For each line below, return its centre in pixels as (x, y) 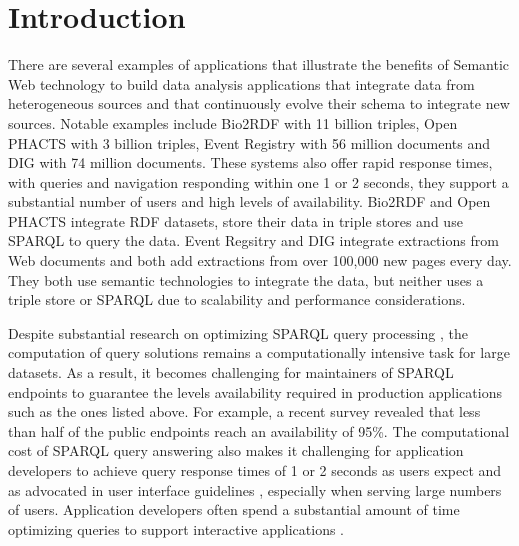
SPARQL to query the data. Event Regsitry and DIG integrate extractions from (253, 240)
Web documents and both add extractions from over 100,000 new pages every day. (260, 260)
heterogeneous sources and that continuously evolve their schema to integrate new (259, 103)
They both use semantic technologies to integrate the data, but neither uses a (246, 279)
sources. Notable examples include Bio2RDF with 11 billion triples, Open (233, 122)
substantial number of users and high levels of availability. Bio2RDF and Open (249, 201)
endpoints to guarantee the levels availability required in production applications (255, 391)
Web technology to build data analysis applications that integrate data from (241, 83)
